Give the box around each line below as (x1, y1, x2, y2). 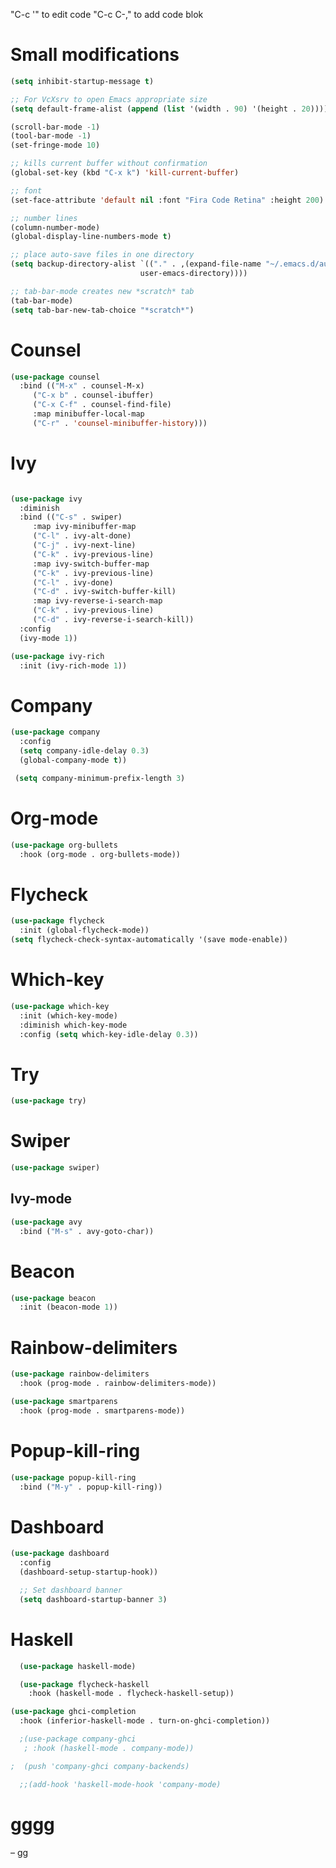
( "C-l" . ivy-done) (32, 577, 114, 588)
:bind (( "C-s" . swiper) (19, 512, 123, 523)
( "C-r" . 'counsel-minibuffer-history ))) (32, 418, 208, 428)
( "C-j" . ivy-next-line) (32, 540, 137, 551)
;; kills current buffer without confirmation (10, 159, 208, 169)
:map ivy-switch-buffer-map (32, 559, 150, 569)
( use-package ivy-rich (10, 651, 105, 661)
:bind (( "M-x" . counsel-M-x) (19, 381, 145, 391)
